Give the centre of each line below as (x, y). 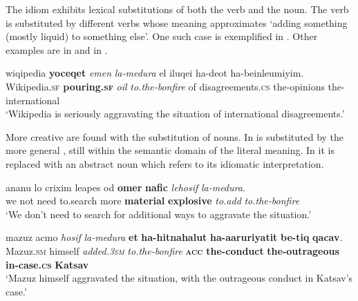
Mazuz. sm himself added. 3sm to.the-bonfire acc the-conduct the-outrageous (172, 250)
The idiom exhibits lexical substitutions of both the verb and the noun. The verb (177, 9)
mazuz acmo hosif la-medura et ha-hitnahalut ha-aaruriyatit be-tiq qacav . (174, 237)
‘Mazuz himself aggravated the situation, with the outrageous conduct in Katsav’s (179, 278)
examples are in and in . (57, 49)
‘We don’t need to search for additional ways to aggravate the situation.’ (159, 214)
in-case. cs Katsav (47, 264)
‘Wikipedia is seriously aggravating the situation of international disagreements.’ (175, 114)
